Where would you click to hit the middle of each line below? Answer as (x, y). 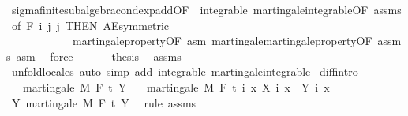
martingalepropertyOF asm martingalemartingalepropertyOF (222, 41)
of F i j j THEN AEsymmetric (90, 25)
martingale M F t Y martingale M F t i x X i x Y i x (176, 86)
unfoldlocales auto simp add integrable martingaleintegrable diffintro (185, 71)
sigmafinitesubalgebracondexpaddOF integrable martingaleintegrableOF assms (206, 9)
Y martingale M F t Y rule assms (104, 102)
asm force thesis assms (99, 56)
